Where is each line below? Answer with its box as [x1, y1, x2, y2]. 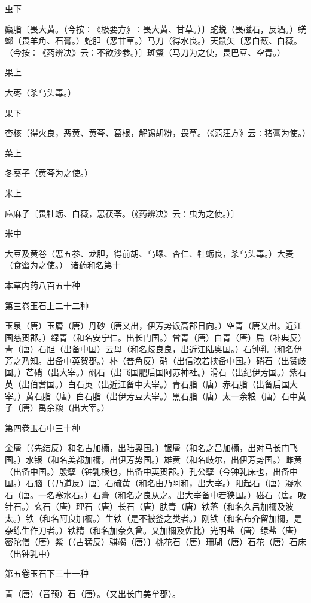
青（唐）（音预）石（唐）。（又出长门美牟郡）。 [5, 587, 181, 599]
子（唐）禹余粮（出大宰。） [5, 401, 109, 414]
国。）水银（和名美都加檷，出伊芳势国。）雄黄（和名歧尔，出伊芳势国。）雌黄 [5, 453, 302, 466]
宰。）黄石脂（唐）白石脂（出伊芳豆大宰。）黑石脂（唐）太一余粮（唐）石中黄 [5, 389, 306, 402]
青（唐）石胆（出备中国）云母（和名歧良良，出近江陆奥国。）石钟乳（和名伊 [5, 343, 302, 355]
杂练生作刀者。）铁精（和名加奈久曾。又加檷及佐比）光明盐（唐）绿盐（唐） [5, 523, 302, 536]
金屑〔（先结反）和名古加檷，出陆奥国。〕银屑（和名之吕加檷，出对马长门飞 [5, 441, 298, 454]
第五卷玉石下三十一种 [5, 567, 89, 580]
